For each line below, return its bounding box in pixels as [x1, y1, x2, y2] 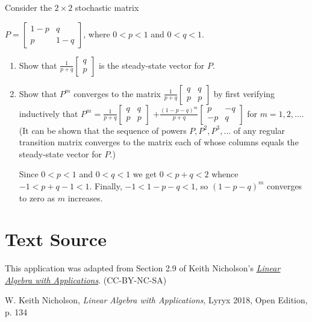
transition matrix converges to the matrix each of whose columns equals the [19, 136, 299, 148]
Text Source [5, 227, 107, 251]
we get [133, 168, 157, 180]
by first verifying [213, 87, 275, 99]
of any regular [233, 124, 285, 136]
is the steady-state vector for [99, 58, 205, 71]
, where [83, 27, 110, 40]
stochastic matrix [75, 1, 139, 13]
